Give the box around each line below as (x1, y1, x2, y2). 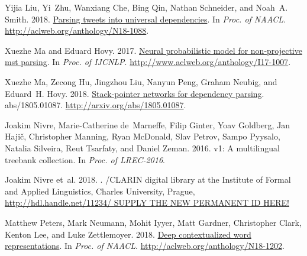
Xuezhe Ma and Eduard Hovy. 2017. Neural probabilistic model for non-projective (5, 44, 302, 56)
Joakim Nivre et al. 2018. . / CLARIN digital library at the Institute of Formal (5, 173, 291, 186)
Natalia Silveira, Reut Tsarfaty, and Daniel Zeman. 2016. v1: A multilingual (5, 141, 280, 154)
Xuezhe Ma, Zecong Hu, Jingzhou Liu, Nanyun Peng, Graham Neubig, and (5, 75, 277, 88)
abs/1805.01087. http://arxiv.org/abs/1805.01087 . (5, 99, 186, 111)
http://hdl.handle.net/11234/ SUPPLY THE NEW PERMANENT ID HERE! (5, 196, 289, 209)
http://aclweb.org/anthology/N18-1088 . (5, 24, 149, 37)
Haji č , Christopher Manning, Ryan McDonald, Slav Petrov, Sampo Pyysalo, (5, 130, 280, 142)
